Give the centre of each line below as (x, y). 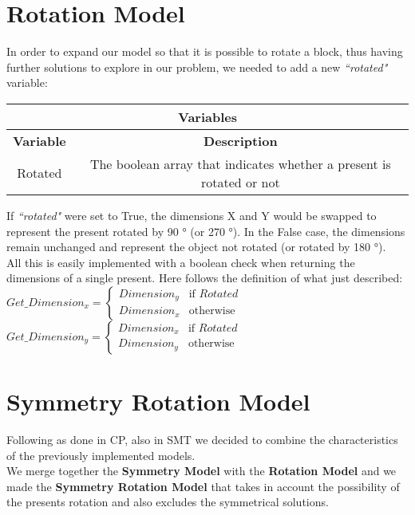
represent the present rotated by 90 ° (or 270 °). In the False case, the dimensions (206, 231)
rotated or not (240, 182)
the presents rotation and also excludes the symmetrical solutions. (168, 502)
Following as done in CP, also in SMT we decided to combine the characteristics (202, 439)
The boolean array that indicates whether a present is (240, 163)
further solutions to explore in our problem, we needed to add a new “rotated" (197, 67)
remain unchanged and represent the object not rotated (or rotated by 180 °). (196, 247)
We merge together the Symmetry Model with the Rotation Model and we (202, 471)
